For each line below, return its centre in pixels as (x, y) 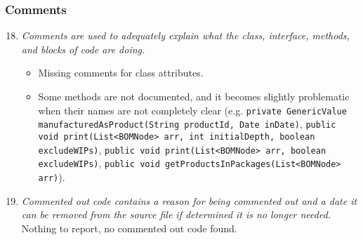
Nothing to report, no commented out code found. (129, 228)
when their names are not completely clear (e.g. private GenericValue (192, 110)
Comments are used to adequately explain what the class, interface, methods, (185, 35)
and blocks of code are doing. (83, 49)
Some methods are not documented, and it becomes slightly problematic (194, 96)
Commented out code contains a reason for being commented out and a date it (189, 200)
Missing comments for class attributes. (121, 73)
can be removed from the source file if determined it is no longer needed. (176, 214)
